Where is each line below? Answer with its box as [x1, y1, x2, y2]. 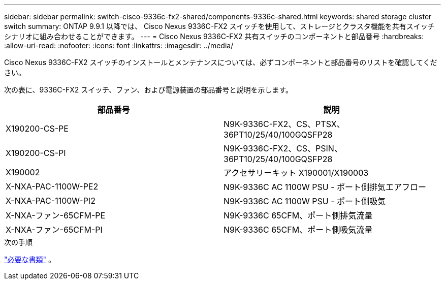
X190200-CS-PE [6, 123, 69, 134]
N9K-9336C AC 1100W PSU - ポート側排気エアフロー [224, 182, 427, 192]
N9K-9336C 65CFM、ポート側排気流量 [224, 210, 373, 220]
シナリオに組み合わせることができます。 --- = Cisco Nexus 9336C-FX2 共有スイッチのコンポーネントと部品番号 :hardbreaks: [4, 32, 424, 41]
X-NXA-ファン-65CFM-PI [6, 225, 103, 235]
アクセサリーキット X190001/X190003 [224, 168, 369, 178]
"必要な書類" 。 [4, 255, 55, 264]
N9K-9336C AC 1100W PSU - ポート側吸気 [224, 196, 386, 206]
